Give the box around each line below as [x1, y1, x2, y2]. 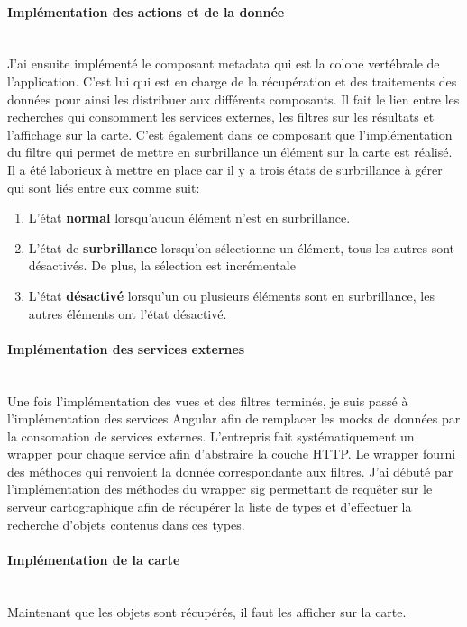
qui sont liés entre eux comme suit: [7, 177, 200, 196]
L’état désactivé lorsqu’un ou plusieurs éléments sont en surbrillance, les [28, 286, 435, 304]
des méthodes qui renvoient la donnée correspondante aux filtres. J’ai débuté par [7, 461, 453, 480]
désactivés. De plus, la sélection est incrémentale [28, 256, 296, 275]
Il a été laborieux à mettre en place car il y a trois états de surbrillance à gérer [7, 159, 443, 178]
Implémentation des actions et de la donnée [7, 2, 285, 21]
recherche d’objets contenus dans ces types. [7, 514, 245, 533]
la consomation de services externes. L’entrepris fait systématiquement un [7, 426, 415, 445]
